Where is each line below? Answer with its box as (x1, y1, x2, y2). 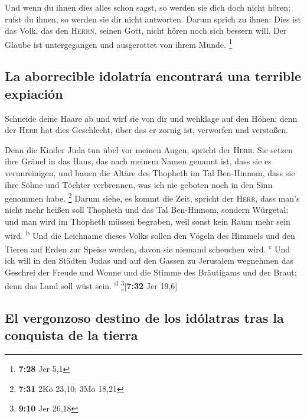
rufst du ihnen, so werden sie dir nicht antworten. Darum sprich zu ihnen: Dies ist (5, 12, 301, 25)
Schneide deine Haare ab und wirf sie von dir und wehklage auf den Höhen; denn (5, 112, 298, 124)
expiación (5, 84, 63, 102)
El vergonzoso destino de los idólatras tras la (5, 308, 284, 326)
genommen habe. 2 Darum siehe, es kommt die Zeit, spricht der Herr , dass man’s (5, 190, 300, 204)
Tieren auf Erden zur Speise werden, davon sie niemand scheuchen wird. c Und (5, 241, 290, 255)
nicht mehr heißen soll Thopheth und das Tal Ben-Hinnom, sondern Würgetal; (5, 203, 289, 216)
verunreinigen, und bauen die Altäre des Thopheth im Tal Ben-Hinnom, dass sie (5, 167, 295, 179)
